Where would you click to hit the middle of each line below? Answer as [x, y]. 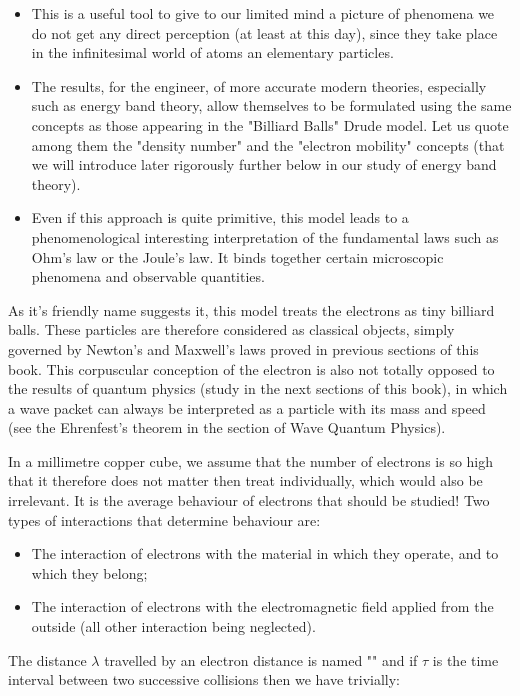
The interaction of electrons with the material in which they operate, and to [265, 553]
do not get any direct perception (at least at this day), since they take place [264, 32]
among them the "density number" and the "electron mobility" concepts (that [268, 144]
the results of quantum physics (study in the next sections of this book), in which [258, 388]
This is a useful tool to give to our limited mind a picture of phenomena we [263, 13]
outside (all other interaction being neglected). [173, 626]
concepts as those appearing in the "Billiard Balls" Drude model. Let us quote [270, 124]
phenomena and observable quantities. [148, 276]
